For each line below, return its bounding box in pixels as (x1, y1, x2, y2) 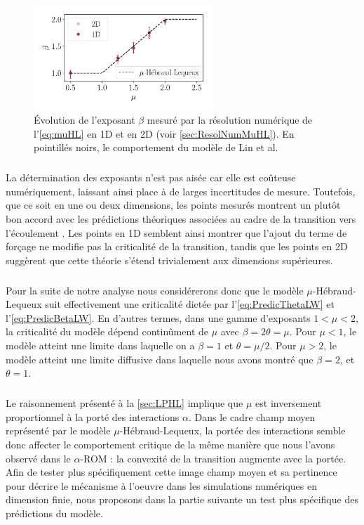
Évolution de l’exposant (34, 112, 135, 127)
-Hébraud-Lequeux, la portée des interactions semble (119, 423, 346, 438)
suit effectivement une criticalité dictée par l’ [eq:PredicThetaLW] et (45, 297, 335, 311)
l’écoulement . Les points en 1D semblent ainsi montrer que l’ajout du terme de (6, 225, 347, 240)
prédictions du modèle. (6, 505, 103, 520)
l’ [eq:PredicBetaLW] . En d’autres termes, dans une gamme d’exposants (6, 310, 311, 325)
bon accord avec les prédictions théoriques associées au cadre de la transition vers (6, 211, 356, 226)
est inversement (255, 396, 322, 410)
